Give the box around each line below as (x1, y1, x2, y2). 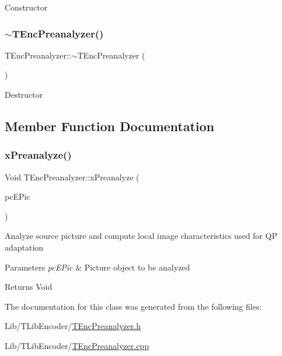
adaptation (5, 241, 44, 253)
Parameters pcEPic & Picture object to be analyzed (5, 261, 190, 273)
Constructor (5, 1, 48, 13)
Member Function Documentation (5, 117, 215, 135)
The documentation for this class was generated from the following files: (5, 300, 262, 312)
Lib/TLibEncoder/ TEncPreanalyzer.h (5, 320, 141, 332)
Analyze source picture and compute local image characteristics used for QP (5, 230, 277, 242)
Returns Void (5, 280, 53, 293)
